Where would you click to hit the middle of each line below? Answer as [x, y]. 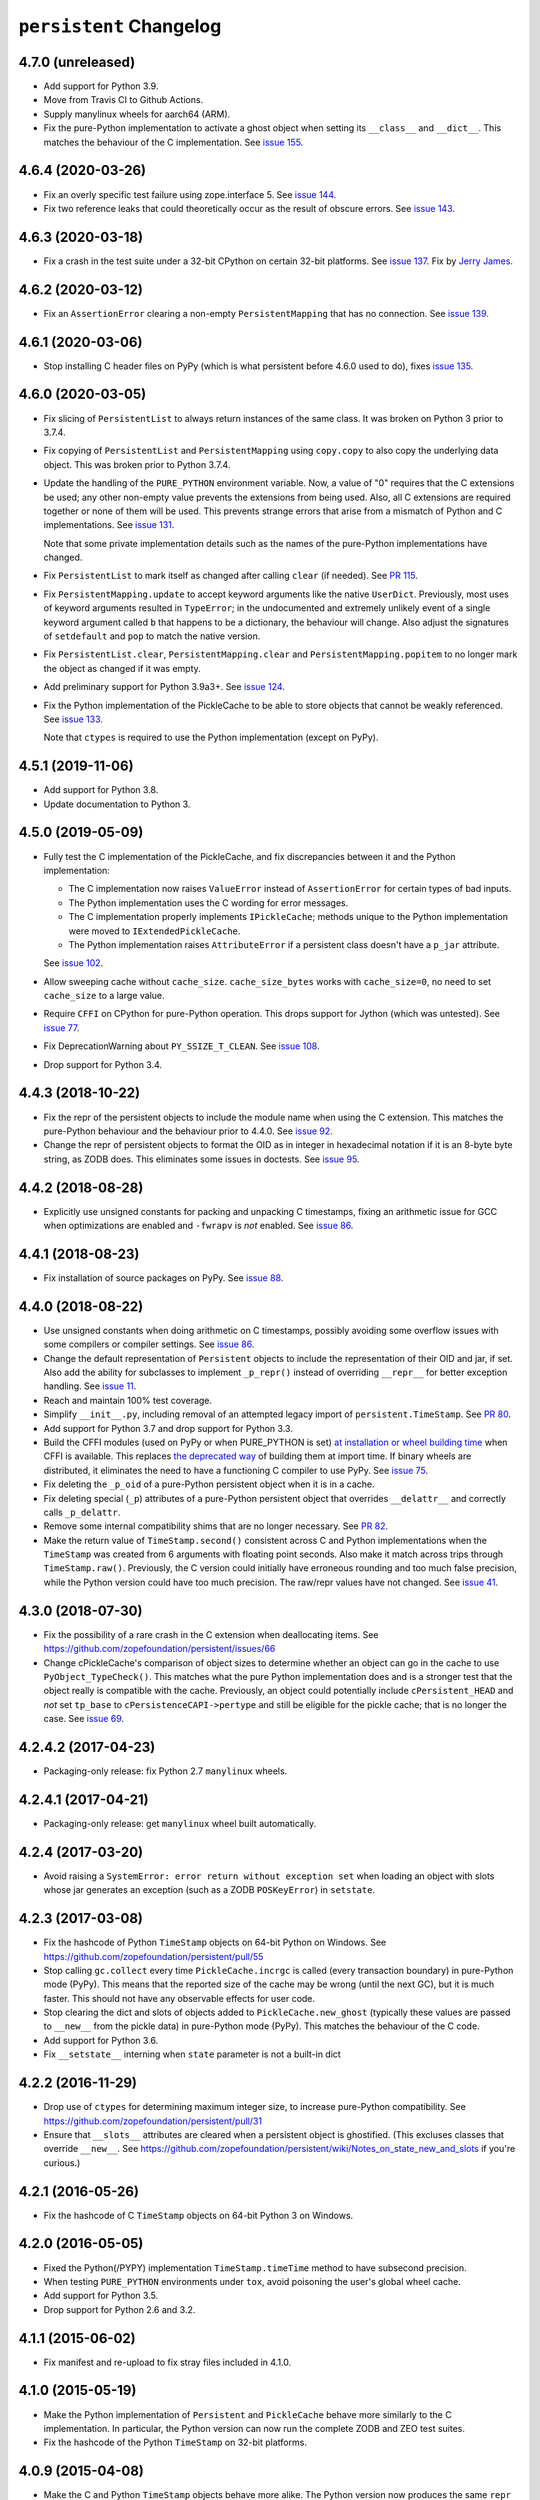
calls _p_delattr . [82, 1512]
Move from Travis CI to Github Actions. [123, 100]
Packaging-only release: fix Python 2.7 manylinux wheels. [165, 1771]
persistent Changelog [120, 26]
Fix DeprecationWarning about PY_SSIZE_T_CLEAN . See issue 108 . [181, 1046]
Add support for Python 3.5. [101, 2296]
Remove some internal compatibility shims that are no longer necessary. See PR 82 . [216, 1526]
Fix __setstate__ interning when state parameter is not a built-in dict [192, 2054]
